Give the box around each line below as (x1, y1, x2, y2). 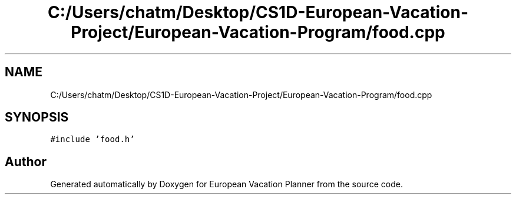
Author (5, 154, 47, 169)
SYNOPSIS (5, 110, 69, 125)
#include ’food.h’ (50, 134, 135, 144)
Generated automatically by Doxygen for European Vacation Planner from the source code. (50, 179, 403, 190)
